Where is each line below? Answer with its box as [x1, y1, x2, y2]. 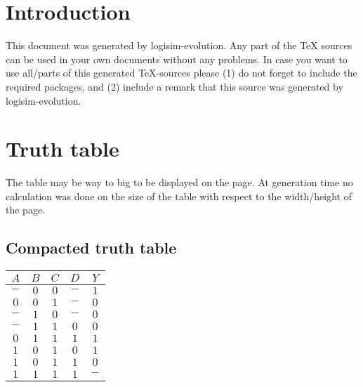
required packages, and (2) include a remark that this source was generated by [6, 79, 343, 93]
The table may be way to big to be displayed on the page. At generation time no [6, 175, 353, 190]
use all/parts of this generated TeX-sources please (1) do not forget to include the [6, 65, 357, 80]
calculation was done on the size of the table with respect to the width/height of [6, 188, 352, 203]
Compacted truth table [6, 237, 177, 258]
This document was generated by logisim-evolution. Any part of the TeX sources [6, 38, 352, 53]
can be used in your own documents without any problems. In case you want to [6, 51, 348, 66]
